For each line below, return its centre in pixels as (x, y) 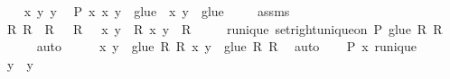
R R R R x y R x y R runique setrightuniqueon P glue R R (225, 28)
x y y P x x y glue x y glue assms (157, 11)
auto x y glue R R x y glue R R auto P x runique (226, 46)
